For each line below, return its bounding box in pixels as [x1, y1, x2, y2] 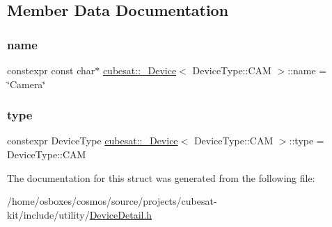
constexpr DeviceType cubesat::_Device [7, 133, 178, 148]
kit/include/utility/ [7, 207, 90, 221]
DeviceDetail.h [89, 207, 152, 221]
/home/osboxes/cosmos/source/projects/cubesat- [7, 194, 217, 208]
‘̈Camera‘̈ [7, 76, 46, 91]
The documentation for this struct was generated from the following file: [7, 170, 315, 185]
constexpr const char [7, 63, 95, 77]
